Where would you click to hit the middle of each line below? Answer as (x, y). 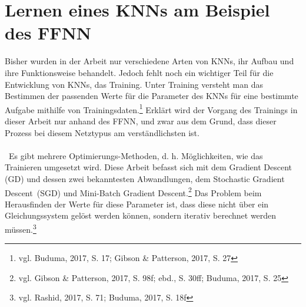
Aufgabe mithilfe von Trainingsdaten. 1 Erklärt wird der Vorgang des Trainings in (151, 108)
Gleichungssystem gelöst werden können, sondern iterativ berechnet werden (141, 215)
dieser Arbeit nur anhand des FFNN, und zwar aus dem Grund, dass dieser (141, 121)
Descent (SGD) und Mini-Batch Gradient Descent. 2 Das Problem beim (133, 192)
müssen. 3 (21, 228)
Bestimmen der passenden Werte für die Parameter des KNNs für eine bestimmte (152, 96)
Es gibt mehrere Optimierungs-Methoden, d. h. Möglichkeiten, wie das (136, 155)
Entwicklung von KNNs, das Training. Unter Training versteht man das (134, 84)
